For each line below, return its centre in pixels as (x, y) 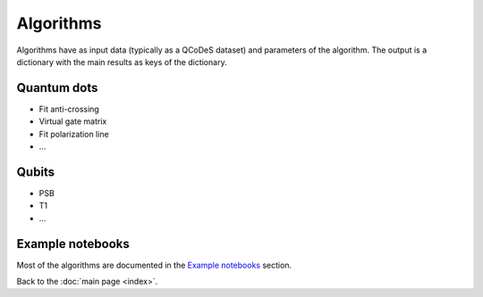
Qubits (36, 172)
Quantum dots (57, 88)
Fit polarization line (74, 134)
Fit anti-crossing (69, 109)
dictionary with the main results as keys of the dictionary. (122, 62)
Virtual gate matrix (73, 121)
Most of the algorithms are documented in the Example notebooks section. (154, 265)
